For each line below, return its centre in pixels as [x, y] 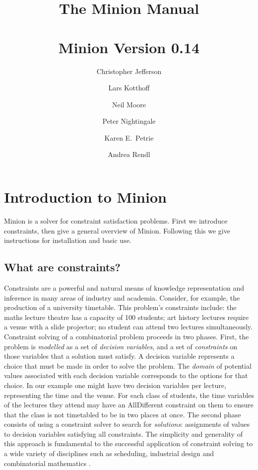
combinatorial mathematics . [47, 463]
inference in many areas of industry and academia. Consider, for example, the [122, 297]
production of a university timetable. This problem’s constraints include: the [120, 307]
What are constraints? [62, 267]
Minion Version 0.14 [129, 47]
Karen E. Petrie [129, 137]
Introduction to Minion [85, 197]
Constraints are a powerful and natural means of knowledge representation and [124, 287]
